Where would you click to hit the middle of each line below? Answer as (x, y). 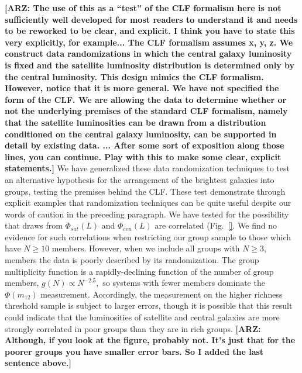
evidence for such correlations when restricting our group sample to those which (148, 236)
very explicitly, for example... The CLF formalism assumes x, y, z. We (149, 42)
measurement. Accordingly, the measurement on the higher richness (162, 294)
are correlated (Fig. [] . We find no (216, 225)
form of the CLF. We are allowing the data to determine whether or (146, 99)
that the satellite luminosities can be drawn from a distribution (135, 122)
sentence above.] (38, 363)
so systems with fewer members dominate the (184, 283)
